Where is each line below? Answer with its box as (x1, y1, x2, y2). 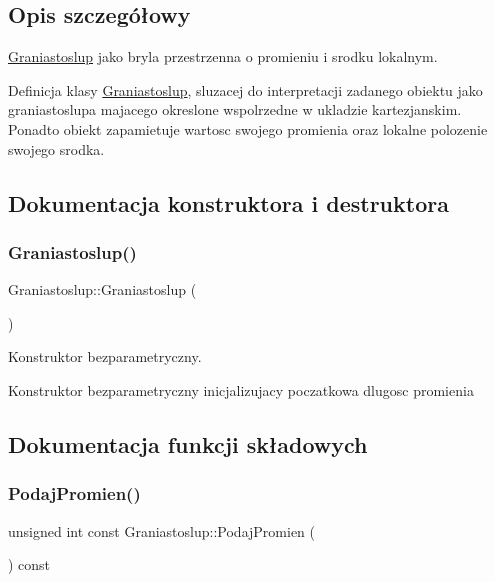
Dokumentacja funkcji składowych (8, 428, 368, 459)
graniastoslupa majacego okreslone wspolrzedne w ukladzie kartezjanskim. (8, 99, 462, 120)
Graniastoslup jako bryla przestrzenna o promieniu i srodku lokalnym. (8, 46, 438, 67)
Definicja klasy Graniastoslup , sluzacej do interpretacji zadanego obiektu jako (8, 79, 483, 100)
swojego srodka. (8, 138, 105, 159)
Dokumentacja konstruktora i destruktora (8, 187, 449, 218)
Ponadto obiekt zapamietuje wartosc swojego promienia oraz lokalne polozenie (8, 118, 488, 139)
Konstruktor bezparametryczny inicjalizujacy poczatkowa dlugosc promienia (8, 379, 474, 400)
